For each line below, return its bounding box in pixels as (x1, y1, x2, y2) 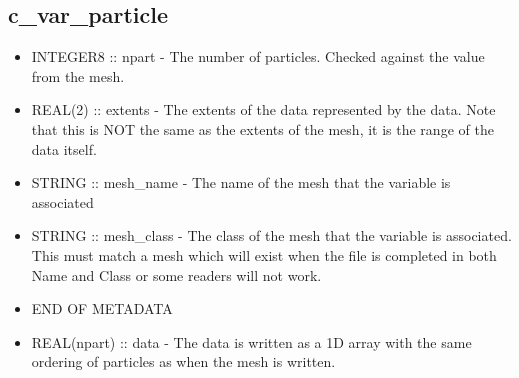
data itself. (31, 138, 97, 159)
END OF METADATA (31, 298, 173, 319)
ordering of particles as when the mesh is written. (31, 351, 336, 372)
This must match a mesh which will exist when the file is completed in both (31, 244, 497, 265)
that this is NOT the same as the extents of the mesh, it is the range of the (31, 118, 494, 139)
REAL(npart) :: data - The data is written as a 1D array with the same (31, 331, 472, 352)
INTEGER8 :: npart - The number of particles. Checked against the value (31, 46, 485, 67)
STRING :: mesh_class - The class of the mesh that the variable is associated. (31, 225, 512, 246)
